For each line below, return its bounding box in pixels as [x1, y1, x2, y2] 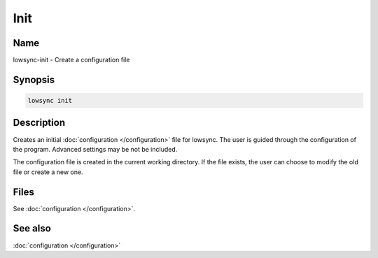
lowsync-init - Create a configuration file [13, 56, 130, 64]
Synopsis [13, 73, 55, 85]
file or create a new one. [13, 168, 83, 176]
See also [13, 222, 52, 234]
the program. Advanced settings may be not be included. [13, 145, 178, 153]
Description [13, 117, 66, 129]
